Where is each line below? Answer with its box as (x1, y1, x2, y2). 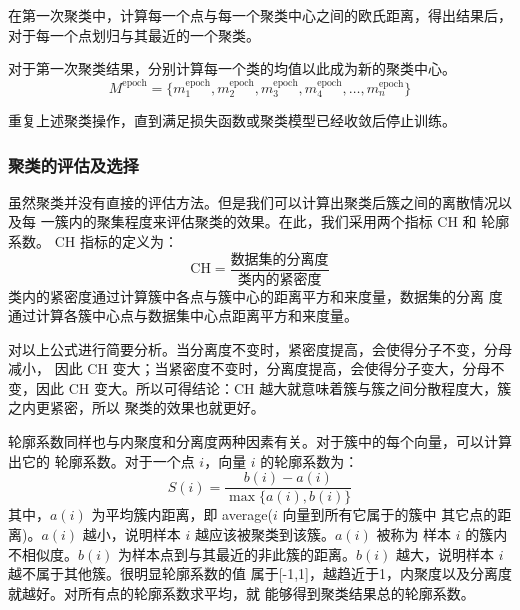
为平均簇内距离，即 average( (91, 504, 274, 525)
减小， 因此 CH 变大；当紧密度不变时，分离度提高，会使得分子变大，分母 (8, 358, 491, 379)
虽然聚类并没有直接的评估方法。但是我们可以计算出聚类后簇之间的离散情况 (8, 191, 498, 212)
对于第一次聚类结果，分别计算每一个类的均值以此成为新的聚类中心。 (8, 58, 456, 79)
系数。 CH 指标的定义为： (8, 231, 178, 252)
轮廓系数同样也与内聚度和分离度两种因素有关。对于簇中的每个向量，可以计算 (8, 431, 512, 452)
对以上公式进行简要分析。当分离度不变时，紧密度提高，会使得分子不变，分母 (8, 338, 512, 359)
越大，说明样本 (395, 543, 494, 564)
